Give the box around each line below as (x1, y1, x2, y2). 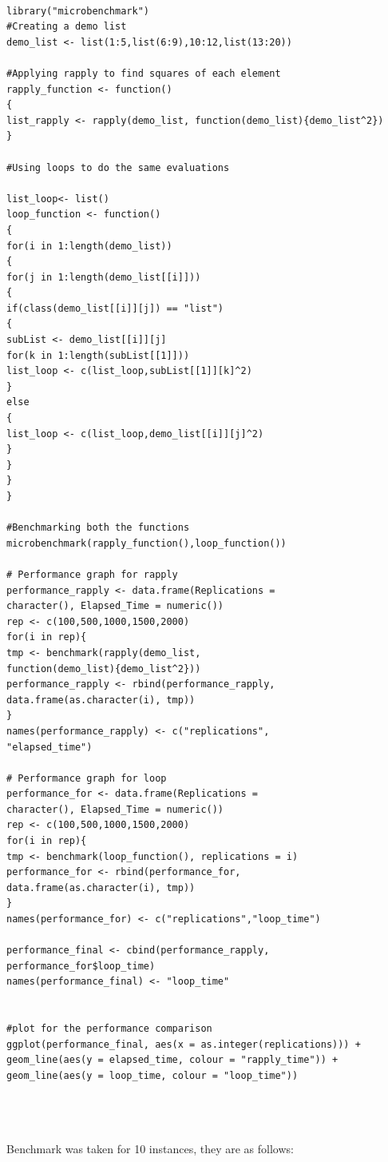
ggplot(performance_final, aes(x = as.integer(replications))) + (6, 1038, 361, 1050)
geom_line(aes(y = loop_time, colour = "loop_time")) (6, 1069, 299, 1081)
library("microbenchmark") (6, 5, 149, 17)
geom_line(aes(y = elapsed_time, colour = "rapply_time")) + (6, 1054, 339, 1066)
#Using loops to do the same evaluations (6, 161, 230, 173)
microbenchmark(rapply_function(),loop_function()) (6, 537, 287, 549)
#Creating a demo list (6, 21, 127, 33)
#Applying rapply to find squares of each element (6, 67, 281, 79)
